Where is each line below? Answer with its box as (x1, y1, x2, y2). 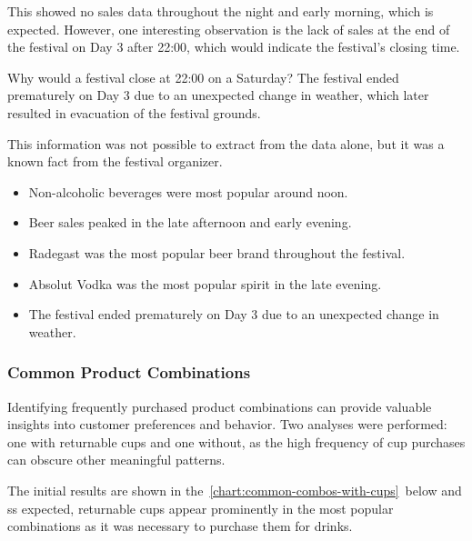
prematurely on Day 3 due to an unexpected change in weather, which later (7, 85, 429, 105)
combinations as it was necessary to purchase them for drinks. (7, 516, 353, 536)
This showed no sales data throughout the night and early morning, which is (7, 2, 434, 20)
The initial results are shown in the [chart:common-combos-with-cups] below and (7, 480, 462, 499)
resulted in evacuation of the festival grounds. (7, 103, 261, 122)
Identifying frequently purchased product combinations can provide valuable (7, 396, 432, 416)
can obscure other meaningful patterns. (7, 450, 226, 469)
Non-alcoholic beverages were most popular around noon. (28, 182, 348, 201)
